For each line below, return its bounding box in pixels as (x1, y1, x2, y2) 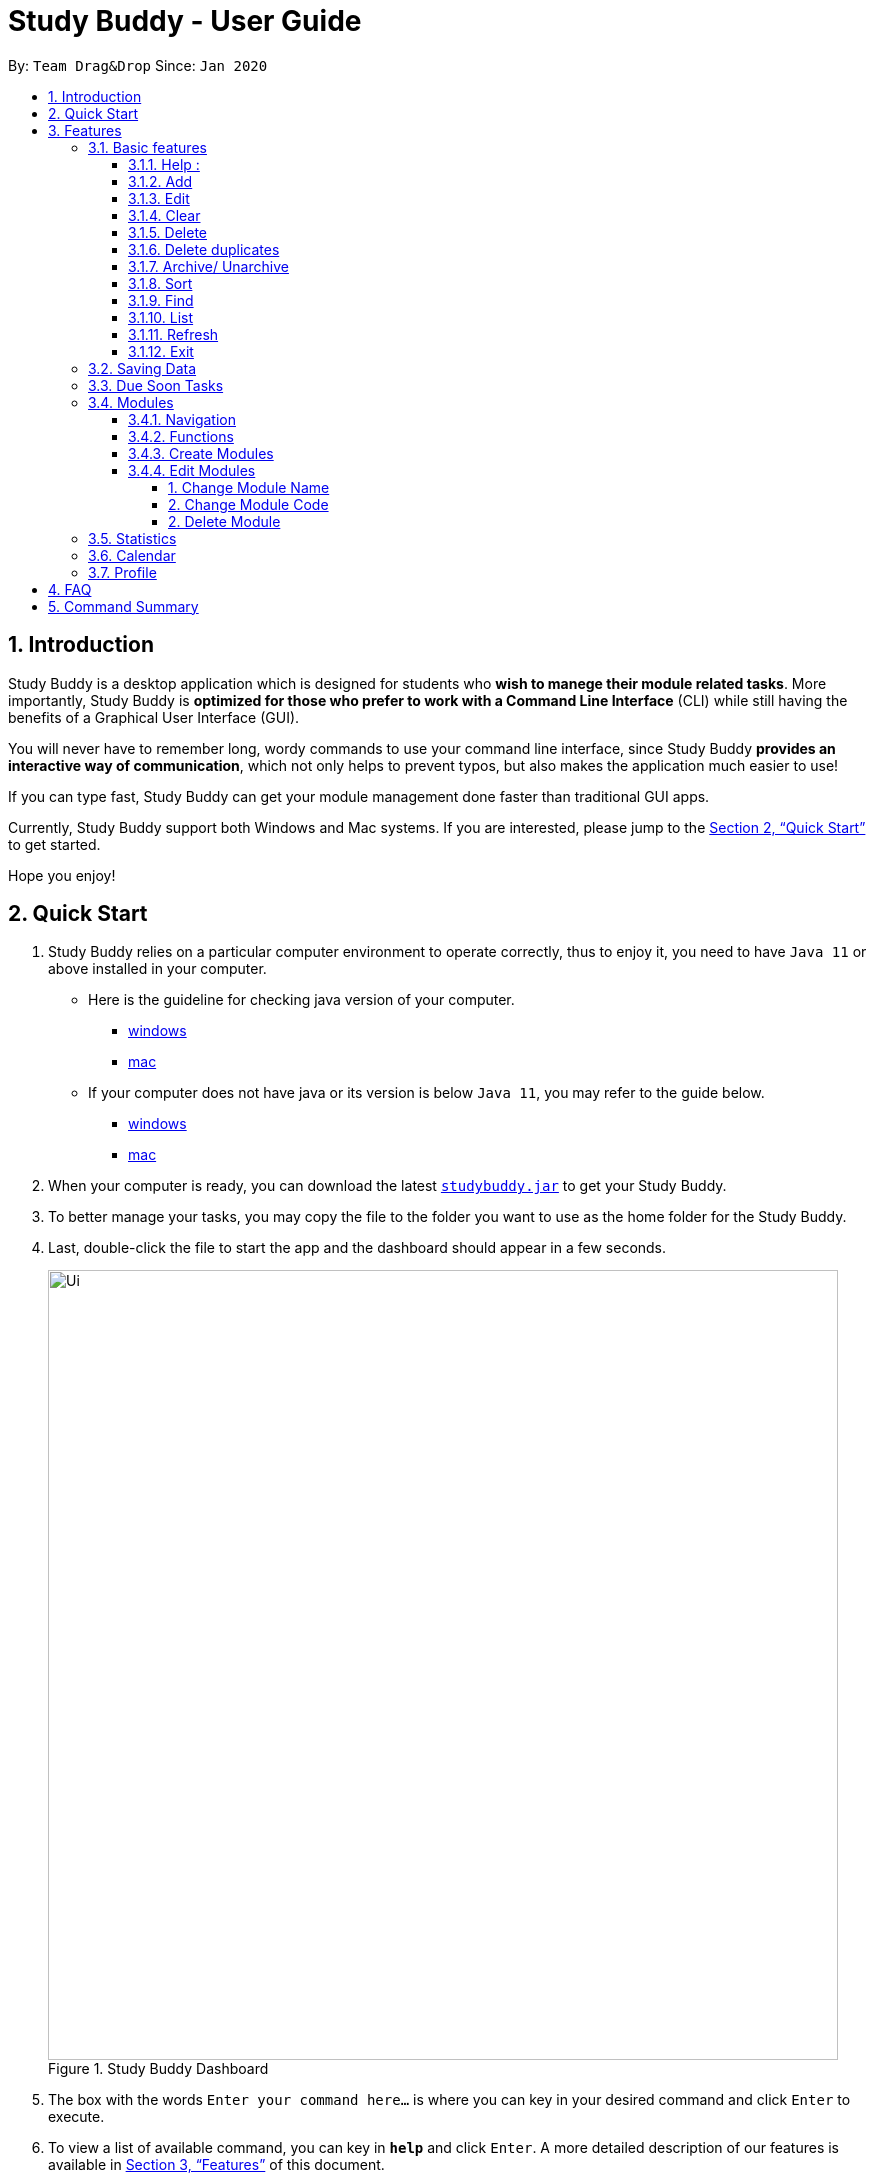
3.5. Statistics (88, 529, 177, 547)
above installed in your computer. (48, 960, 267, 978)
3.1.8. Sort (128, 274, 193, 292)
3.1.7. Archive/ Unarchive (128, 257, 289, 275)
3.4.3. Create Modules (128, 444, 274, 462)
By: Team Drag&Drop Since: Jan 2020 (8, 56, 268, 74)
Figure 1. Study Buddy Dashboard (48, 2060, 269, 2078)
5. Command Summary (48, 597, 199, 615)
